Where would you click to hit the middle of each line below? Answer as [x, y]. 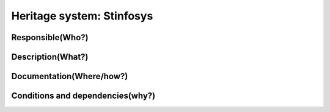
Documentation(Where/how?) [70, 76]
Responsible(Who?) [50, 37]
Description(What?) [50, 57]
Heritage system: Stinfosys [82, 16]
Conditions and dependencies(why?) [83, 96]
